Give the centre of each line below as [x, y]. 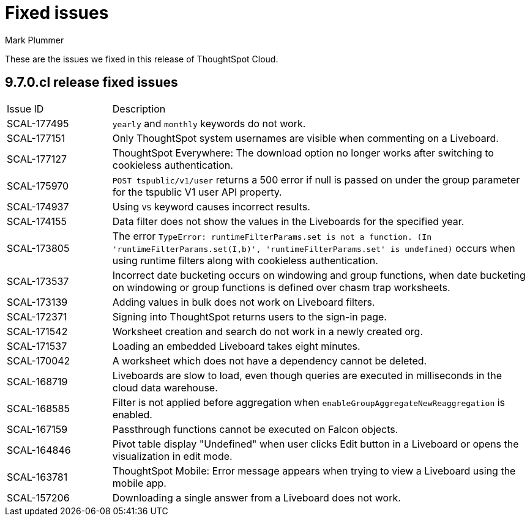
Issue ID [25, 109]
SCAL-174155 [37, 221]
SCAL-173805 [38, 248]
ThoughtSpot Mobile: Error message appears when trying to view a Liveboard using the [314, 471]
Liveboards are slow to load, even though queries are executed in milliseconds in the [307, 375]
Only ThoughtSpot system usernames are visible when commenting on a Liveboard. [305, 138]
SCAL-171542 [37, 331]
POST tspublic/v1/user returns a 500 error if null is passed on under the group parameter [316, 179]
